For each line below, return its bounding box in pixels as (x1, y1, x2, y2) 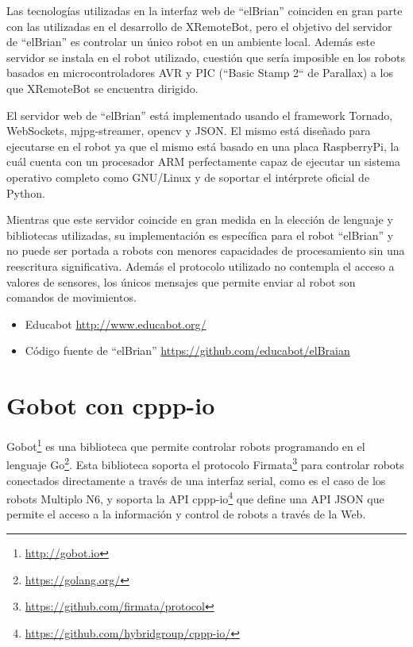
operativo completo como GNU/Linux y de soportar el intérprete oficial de (6, 168, 370, 185)
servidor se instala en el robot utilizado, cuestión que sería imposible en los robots (6, 48, 406, 65)
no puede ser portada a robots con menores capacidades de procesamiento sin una (6, 242, 405, 259)
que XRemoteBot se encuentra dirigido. (6, 79, 199, 96)
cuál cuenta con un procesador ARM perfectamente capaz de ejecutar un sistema (6, 153, 400, 170)
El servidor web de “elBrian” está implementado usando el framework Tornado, (6, 106, 393, 123)
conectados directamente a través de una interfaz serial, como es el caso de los (6, 472, 386, 488)
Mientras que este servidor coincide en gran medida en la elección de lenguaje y (6, 211, 393, 228)
